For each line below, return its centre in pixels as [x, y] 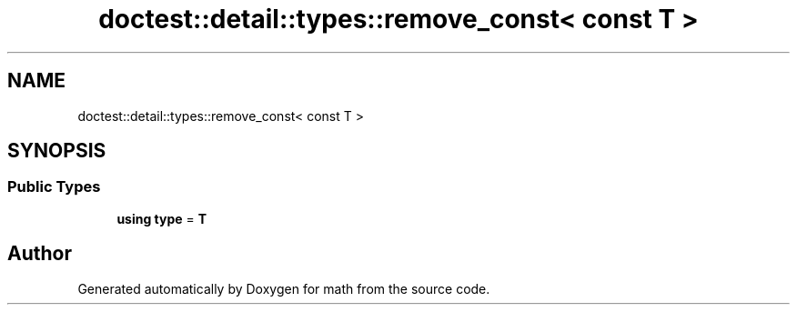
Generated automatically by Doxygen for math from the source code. [284, 288]
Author [40, 254]
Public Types [54, 187]
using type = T [162, 218]
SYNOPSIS [57, 151]
